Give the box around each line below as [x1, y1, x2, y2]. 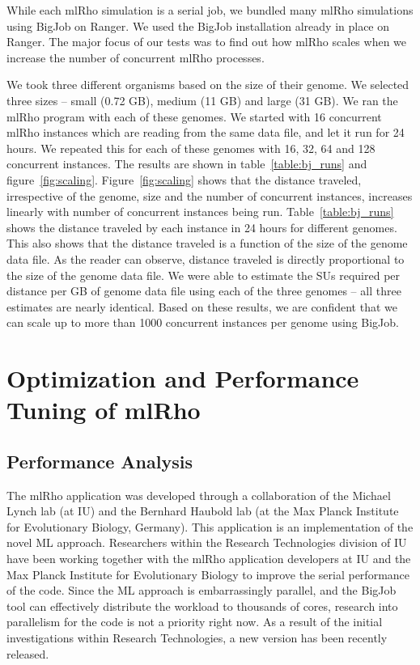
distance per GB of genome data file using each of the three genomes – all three [6, 282, 401, 299]
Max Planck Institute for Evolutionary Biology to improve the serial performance [6, 565, 410, 582]
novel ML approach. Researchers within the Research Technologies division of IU [6, 534, 407, 551]
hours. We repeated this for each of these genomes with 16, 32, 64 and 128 [6, 139, 375, 156]
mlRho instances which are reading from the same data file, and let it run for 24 [6, 124, 405, 141]
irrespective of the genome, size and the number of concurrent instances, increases [6, 187, 413, 204]
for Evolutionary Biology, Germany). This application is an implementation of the [6, 518, 414, 535]
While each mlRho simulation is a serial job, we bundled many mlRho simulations [6, 2, 414, 18]
